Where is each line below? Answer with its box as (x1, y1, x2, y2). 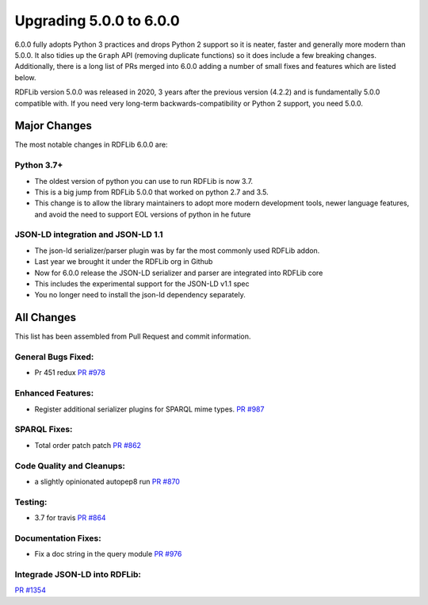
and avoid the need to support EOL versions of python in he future (34, 209, 251, 219)
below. (14, 72, 36, 82)
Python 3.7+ (14, 159, 63, 170)
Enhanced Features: (14, 388, 94, 399)
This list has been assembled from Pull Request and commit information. (14, 331, 251, 341)
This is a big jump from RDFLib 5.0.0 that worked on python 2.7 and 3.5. (34, 187, 269, 197)
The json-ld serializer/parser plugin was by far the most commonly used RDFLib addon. (34, 246, 320, 255)
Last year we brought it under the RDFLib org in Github (34, 257, 213, 266)
